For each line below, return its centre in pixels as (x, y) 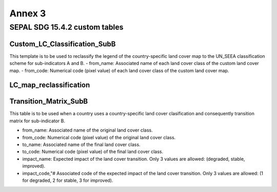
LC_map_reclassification (50, 85)
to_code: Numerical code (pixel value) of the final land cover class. (93, 152)
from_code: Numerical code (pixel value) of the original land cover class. (99, 137)
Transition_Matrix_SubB (49, 102)
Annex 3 (28, 13)
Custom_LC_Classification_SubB (63, 44)
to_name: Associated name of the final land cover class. (81, 144)
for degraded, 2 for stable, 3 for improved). (68, 180)
